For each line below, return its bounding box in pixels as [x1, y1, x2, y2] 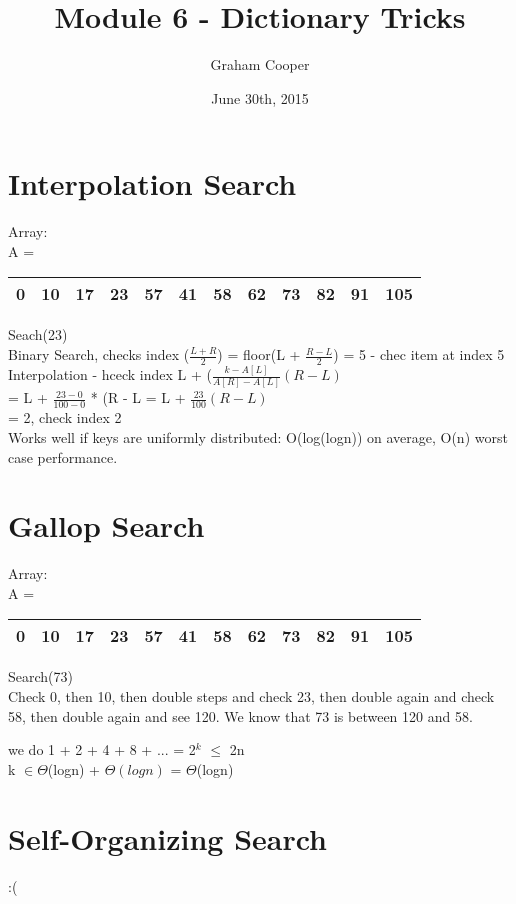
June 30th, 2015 [211, 87, 309, 108]
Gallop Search [8, 505, 205, 546]
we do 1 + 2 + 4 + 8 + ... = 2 [8, 739, 196, 760]
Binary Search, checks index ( [8, 344, 190, 365]
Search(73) [8, 666, 73, 687]
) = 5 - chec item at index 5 [333, 344, 505, 365]
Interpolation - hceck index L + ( [8, 364, 213, 385]
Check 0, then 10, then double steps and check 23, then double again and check [8, 686, 495, 706]
